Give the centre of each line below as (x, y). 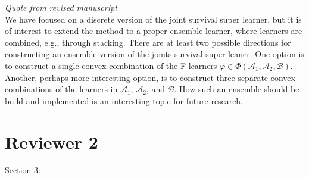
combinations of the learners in (61, 89)
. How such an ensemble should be (237, 89)
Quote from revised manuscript (61, 7)
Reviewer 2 (51, 141)
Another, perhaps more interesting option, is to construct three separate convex (150, 77)
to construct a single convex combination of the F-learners (111, 65)
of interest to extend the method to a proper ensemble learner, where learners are (154, 31)
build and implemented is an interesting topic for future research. (124, 100)
